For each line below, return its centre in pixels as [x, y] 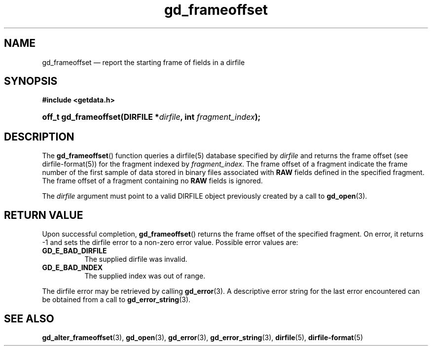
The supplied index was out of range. [145, 276]
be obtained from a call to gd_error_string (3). [116, 300]
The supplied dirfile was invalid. [136, 259]
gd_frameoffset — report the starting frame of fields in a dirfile [144, 62]
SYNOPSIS [31, 81]
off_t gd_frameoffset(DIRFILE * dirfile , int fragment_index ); [151, 117]
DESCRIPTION [39, 137]
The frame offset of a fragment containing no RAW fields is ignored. [152, 181]
